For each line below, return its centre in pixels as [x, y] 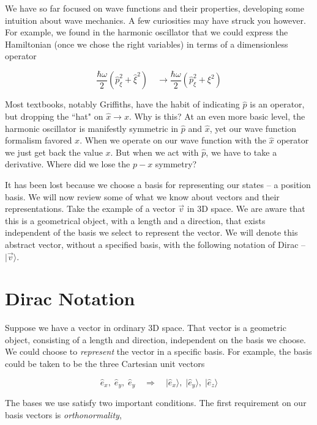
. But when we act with [155, 152]
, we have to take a [241, 152]
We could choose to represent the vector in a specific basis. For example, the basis [158, 351]
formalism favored [39, 140]
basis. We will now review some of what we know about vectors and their [142, 196]
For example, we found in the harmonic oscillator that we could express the [147, 32]
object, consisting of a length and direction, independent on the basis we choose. [155, 339]
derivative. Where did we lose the [68, 164]
